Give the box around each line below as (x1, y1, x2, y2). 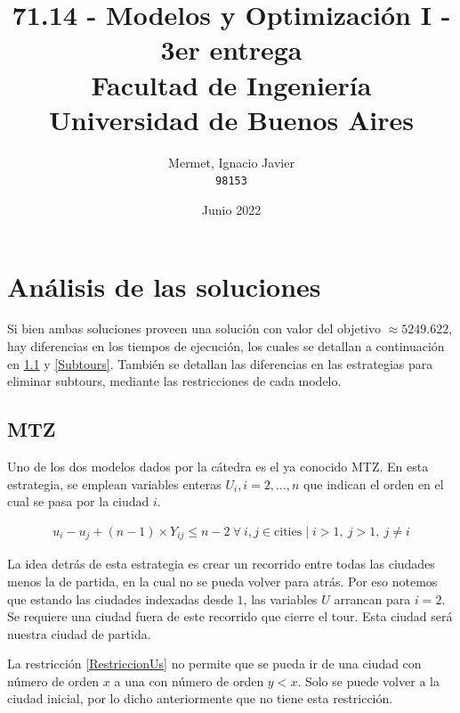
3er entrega (160, 31, 303, 68)
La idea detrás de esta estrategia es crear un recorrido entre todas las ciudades (7, 554, 435, 573)
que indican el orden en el (303, 474, 444, 493)
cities (274, 525, 303, 538)
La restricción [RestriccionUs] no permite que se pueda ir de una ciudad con (7, 654, 422, 673)
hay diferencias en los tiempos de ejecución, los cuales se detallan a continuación (7, 337, 445, 356)
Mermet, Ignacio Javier (168, 152, 295, 171)
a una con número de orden (114, 671, 264, 690)
